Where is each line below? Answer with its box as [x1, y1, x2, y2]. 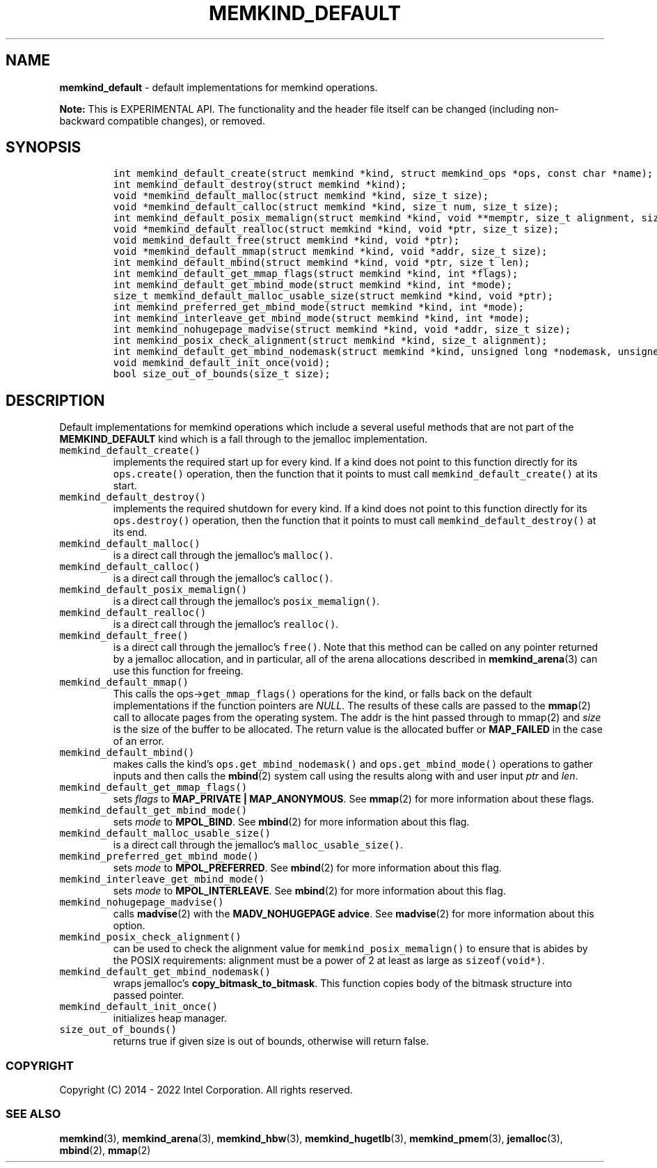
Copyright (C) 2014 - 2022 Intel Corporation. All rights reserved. [59, 1084, 353, 1096]
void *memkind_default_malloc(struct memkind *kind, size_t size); [113, 190, 489, 202]
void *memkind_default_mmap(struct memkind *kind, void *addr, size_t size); [113, 246, 548, 258]
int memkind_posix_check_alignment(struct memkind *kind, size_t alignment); [113, 335, 548, 347]
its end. [113, 526, 147, 539]
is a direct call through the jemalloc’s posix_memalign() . [113, 595, 380, 608]
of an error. [113, 735, 164, 748]
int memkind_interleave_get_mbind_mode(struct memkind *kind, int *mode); [113, 313, 530, 324]
